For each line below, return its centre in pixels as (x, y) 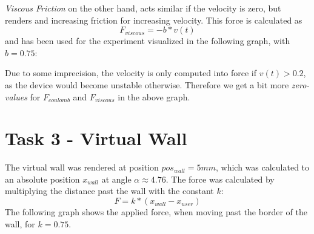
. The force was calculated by (220, 179)
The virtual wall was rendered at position (82, 167)
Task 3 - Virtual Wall (96, 138)
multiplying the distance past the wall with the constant (109, 191)
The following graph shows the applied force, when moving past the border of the (156, 212)
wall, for (20, 223)
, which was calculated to (263, 167)
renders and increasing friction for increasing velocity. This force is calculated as (154, 20)
